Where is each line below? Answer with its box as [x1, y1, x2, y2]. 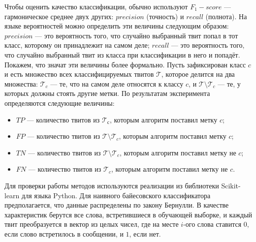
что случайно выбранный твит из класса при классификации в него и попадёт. [4, 49, 240, 60]
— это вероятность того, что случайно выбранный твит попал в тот [35, 30, 238, 40]
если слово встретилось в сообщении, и [4, 228, 124, 239]
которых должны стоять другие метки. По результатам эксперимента [4, 88, 210, 98]
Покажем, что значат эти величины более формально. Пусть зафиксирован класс [4, 59, 246, 69]
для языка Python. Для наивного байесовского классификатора [22, 190, 211, 200]
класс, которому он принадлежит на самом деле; [4, 40, 150, 50]
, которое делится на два [161, 69, 235, 79]
